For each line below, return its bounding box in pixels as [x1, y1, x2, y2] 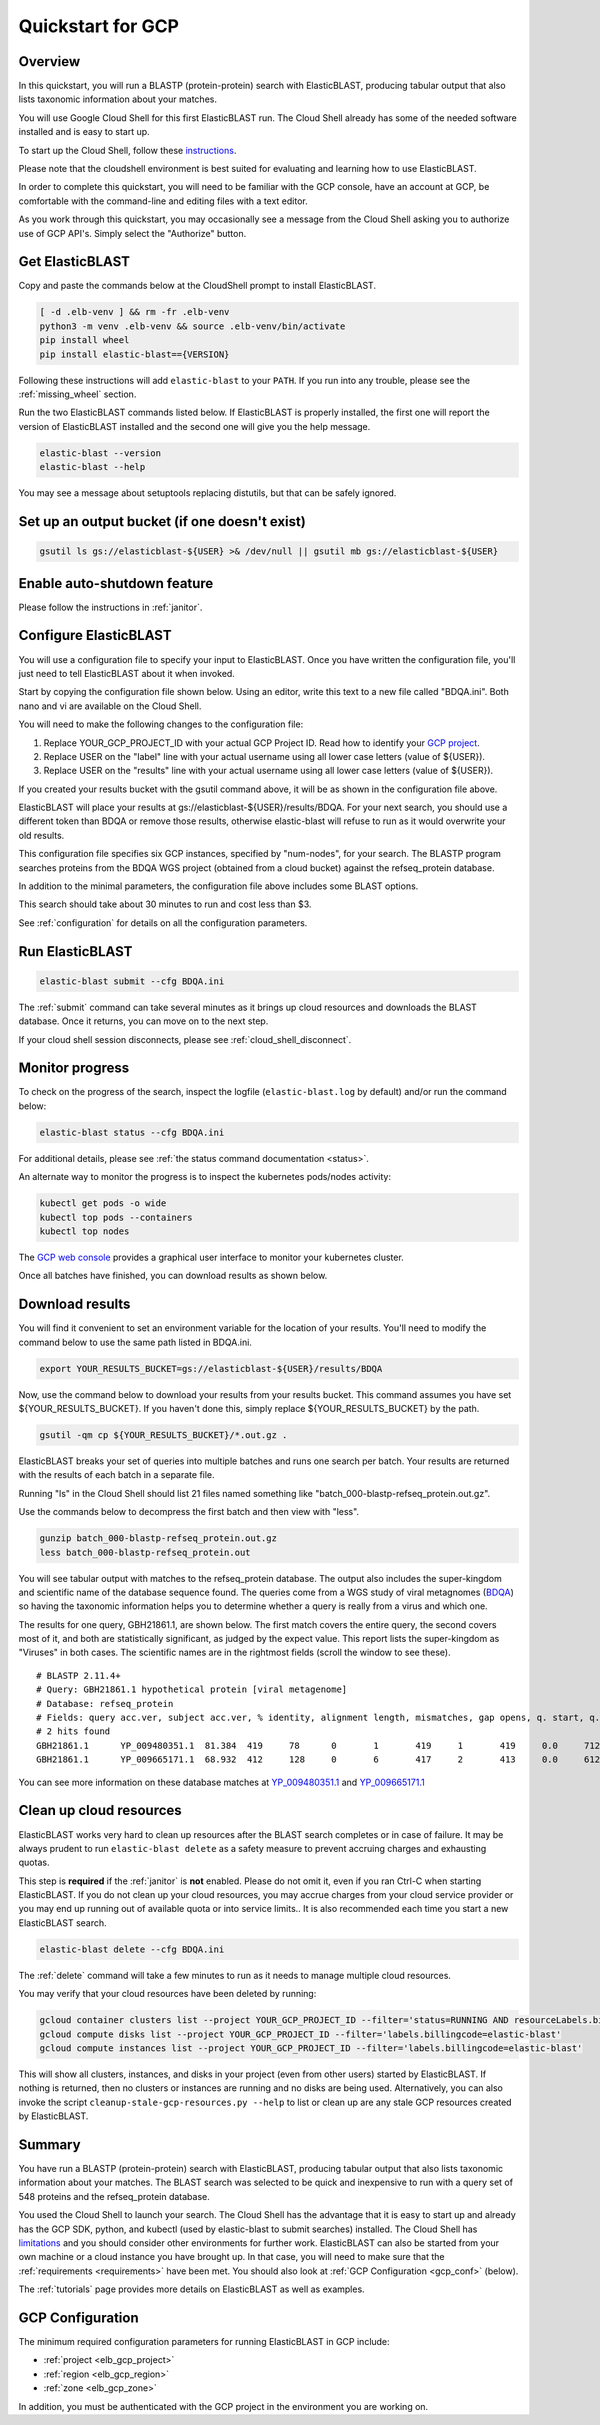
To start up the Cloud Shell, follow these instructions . [18, 144, 237, 156]
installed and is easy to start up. [18, 126, 150, 138]
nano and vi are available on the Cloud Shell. [18, 700, 202, 712]
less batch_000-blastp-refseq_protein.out [39, 1546, 251, 1558]
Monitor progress [18, 1060, 130, 1077]
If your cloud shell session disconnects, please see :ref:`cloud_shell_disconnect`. [18, 1033, 352, 1045]
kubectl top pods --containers [39, 1211, 194, 1223]
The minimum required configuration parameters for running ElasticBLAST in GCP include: [18, 2336, 390, 2348]
